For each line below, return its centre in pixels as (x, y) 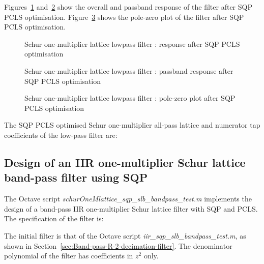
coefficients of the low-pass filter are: (61, 135)
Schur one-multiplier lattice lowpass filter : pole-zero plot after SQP (130, 98)
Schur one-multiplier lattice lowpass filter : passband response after (129, 70)
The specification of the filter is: (54, 218)
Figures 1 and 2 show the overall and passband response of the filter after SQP (128, 7)
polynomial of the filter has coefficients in (69, 256)
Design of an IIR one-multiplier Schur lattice (125, 162)
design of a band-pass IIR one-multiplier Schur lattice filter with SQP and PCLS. (131, 208)
